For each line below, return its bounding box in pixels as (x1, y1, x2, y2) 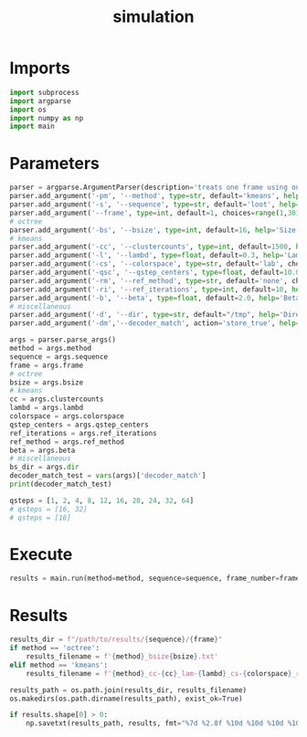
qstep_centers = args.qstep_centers (9, 420, 149, 429)
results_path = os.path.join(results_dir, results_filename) (9, 685, 248, 695)
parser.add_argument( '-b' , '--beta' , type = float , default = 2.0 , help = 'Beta (9, 293, 301, 302)
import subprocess (9, 88, 79, 97)
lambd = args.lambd (9, 404, 84, 413)
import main (9, 121, 55, 132)
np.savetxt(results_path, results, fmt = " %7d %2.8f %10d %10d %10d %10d (26, 719, 304, 728)
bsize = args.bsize (9, 377, 84, 387)
